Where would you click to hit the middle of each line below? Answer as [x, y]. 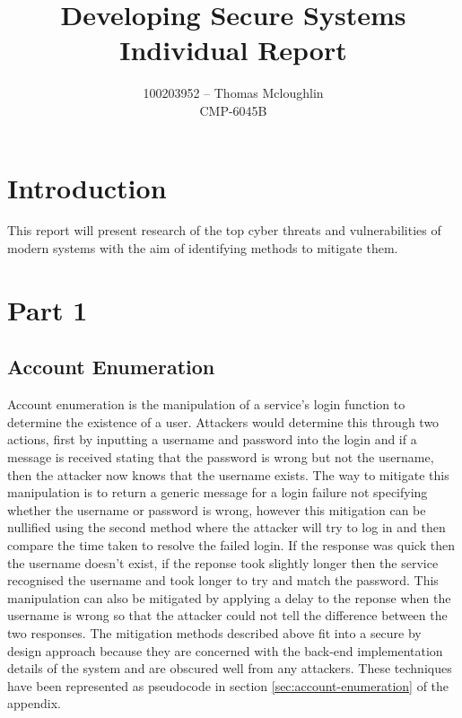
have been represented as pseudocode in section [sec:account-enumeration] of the [228, 685]
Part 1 [48, 309]
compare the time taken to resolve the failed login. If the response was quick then [231, 544]
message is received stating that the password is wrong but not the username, [221, 456]
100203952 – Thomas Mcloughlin [233, 93]
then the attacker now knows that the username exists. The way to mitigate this [228, 474]
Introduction [87, 187]
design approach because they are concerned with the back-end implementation [225, 650]
